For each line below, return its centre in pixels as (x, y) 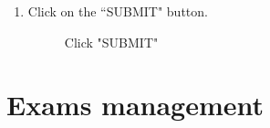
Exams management (135, 105)
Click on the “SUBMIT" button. (118, 11)
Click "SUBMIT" (111, 42)
